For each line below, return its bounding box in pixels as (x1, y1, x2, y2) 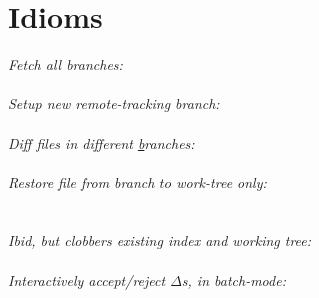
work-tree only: (176, 171, 267, 192)
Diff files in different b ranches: (8, 132, 195, 153)
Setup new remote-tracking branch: (8, 93, 220, 114)
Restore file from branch (8, 171, 155, 192)
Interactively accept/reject (8, 269, 166, 290)
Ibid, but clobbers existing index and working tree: (8, 230, 312, 251)
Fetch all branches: (8, 54, 123, 75)
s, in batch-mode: (181, 269, 286, 290)
